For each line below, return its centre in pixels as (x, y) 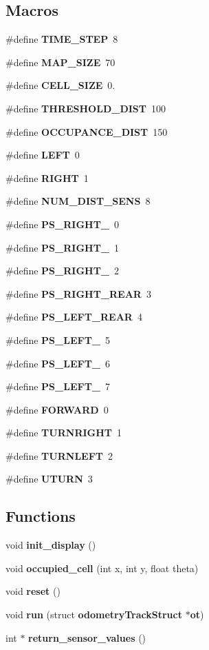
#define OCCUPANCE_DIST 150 (87, 131)
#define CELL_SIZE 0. (60, 85)
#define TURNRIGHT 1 (64, 433)
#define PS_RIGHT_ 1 (63, 247)
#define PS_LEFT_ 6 (58, 363)
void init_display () (51, 545)
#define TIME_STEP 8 (62, 39)
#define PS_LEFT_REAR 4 (74, 317)
